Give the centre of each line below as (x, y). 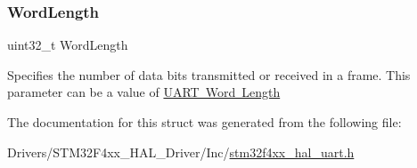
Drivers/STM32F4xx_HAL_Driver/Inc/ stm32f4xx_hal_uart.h (181, 152)
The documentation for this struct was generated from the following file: (204, 122)
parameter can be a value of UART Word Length (144, 92)
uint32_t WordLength (68, 45)
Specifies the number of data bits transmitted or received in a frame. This (209, 74)
